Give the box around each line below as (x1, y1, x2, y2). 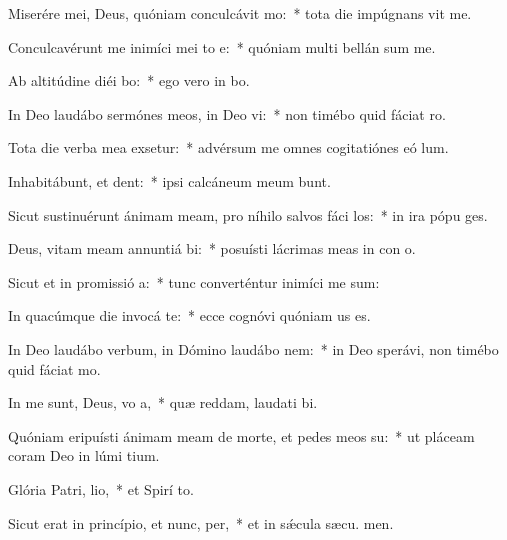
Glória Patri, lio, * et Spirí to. (8, 478, 194, 499)
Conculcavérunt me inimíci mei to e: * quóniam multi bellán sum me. (8, 36, 436, 57)
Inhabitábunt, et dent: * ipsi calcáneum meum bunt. (8, 170, 331, 191)
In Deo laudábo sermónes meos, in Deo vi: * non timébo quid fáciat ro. (8, 103, 446, 124)
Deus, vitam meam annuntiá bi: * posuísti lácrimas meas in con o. (8, 238, 416, 259)
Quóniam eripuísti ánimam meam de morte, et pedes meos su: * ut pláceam (8, 425, 475, 446)
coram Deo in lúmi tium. (8, 445, 160, 466)
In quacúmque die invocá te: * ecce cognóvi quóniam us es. (8, 305, 371, 326)
